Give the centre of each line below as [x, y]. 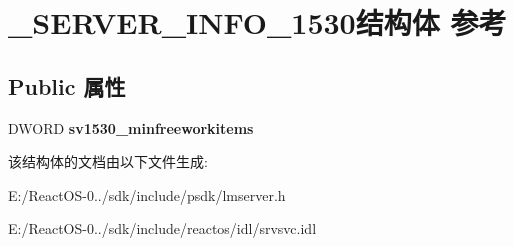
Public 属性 [67, 85]
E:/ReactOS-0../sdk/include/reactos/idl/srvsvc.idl [162, 228]
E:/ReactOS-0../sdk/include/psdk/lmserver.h [147, 194]
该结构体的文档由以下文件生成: [108, 161]
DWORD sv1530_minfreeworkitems [131, 127]
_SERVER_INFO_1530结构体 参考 [257, 22]
